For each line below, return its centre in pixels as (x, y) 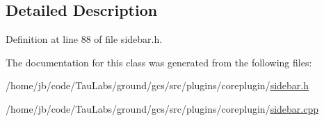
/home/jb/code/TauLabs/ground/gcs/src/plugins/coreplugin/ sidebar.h (157, 85)
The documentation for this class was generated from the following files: (159, 62)
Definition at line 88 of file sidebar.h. (84, 39)
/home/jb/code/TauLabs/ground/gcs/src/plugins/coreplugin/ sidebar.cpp (162, 108)
